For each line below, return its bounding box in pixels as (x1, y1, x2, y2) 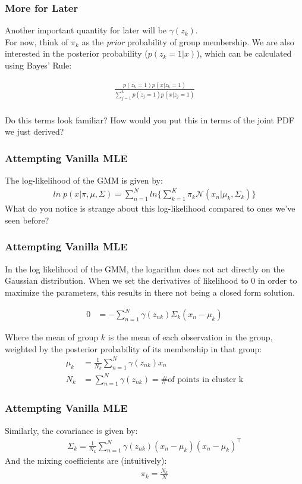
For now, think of (5, 35, 68, 48)
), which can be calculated (196, 47, 292, 60)
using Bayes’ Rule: (5, 59, 72, 71)
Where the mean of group (5, 331, 99, 343)
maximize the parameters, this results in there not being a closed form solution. (5, 286, 295, 298)
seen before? (5, 213, 49, 226)
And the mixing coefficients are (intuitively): (5, 454, 167, 466)
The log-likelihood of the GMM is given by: (5, 174, 163, 187)
